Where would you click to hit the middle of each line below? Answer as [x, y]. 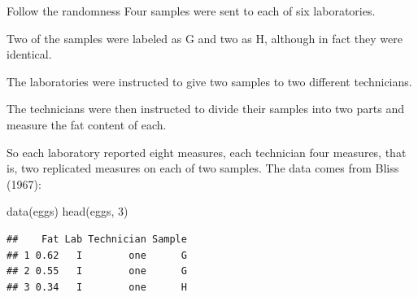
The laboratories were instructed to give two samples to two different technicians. [209, 81]
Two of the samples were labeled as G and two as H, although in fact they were [205, 38]
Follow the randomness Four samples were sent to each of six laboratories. [191, 11]
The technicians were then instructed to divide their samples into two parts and [205, 109]
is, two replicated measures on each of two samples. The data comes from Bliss [203, 168]
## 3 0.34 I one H [97, 287]
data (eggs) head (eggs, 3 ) [67, 211]
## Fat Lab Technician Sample [97, 239]
